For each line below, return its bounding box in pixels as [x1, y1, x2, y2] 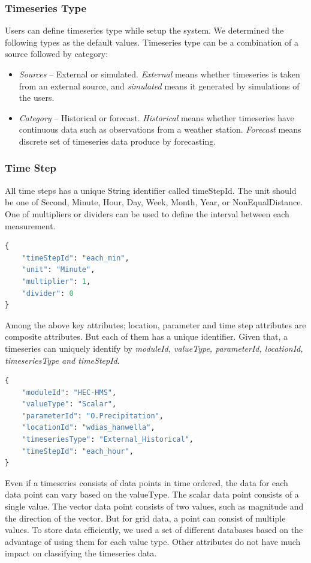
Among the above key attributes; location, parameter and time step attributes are [5, 318, 306, 331]
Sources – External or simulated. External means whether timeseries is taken [19, 68, 300, 80]
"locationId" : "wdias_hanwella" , [22, 423, 155, 432]
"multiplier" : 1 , [22, 277, 91, 286]
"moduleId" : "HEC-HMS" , [22, 388, 117, 397]
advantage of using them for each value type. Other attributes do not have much [5, 535, 301, 547]
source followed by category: [5, 47, 108, 60]
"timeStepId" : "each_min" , [22, 253, 129, 262]
